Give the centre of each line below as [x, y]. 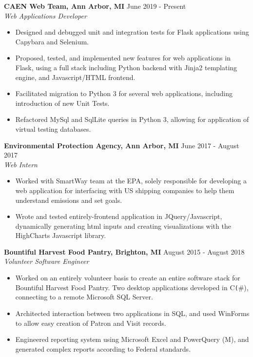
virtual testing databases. [53, 129]
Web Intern [21, 164]
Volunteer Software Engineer [47, 261]
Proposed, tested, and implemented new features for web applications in [123, 58]
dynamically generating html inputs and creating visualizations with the [123, 226]
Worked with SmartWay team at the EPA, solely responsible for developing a [131, 181]
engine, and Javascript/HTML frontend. [75, 77]
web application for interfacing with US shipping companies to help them [125, 190]
